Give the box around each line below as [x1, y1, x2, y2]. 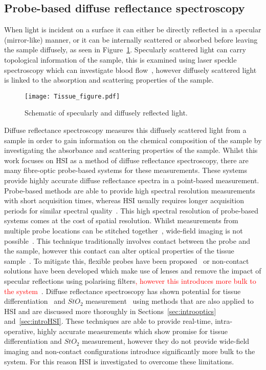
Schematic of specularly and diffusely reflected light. [25, 107, 188, 118]
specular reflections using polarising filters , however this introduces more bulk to [4, 275, 256, 286]
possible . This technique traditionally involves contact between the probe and [4, 235, 251, 246]
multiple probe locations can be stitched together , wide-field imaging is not [4, 225, 243, 236]
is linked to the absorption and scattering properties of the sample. [4, 74, 214, 85]
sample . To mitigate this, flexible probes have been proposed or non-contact [4, 255, 249, 266]
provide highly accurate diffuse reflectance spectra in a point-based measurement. [4, 174, 259, 185]
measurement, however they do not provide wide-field [82, 336, 250, 346]
